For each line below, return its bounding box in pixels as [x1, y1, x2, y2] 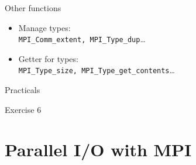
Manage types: [18, 21, 71, 33]
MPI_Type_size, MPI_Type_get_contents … [18, 64, 175, 76]
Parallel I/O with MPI [5, 137, 192, 161]
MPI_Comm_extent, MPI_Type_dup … [18, 33, 146, 45]
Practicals [5, 84, 40, 96]
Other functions [5, 2, 61, 13]
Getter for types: [18, 52, 78, 64]
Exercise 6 [5, 103, 42, 115]
